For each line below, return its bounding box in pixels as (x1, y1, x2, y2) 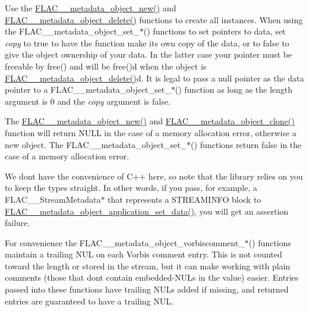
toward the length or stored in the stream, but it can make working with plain (5, 259, 291, 272)
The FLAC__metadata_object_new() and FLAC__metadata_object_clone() (5, 115, 295, 127)
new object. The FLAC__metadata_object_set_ (5, 138, 187, 150)
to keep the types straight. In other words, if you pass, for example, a (5, 181, 257, 194)
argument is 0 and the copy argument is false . (5, 95, 171, 107)
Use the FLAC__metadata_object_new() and (5, 2, 176, 14)
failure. (5, 216, 30, 229)
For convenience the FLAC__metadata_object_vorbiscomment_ (5, 236, 245, 249)
